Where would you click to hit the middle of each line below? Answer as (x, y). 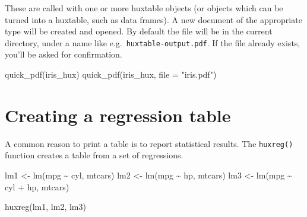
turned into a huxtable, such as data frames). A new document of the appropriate (153, 19)
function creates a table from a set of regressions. (94, 155)
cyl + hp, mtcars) (37, 186)
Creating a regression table (118, 115)
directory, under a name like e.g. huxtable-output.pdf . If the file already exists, (153, 42)
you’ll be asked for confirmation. (64, 54)
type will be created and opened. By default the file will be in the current (139, 31)
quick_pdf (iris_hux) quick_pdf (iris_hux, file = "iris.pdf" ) (111, 74)
